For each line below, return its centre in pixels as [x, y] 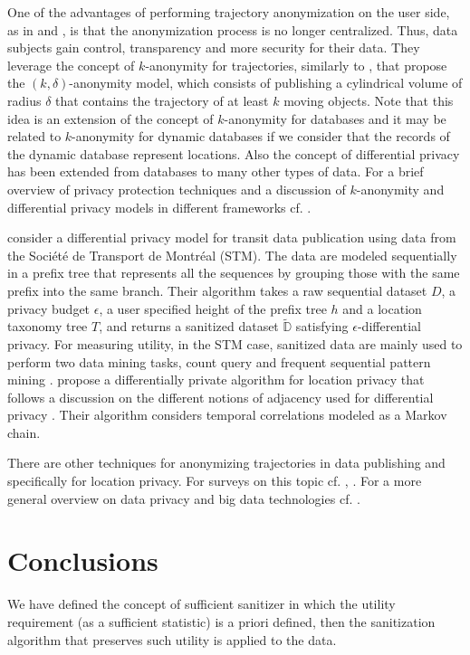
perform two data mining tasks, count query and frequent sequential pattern [219, 361]
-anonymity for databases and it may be [335, 118]
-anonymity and [400, 189]
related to [34, 136]
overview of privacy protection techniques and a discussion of [177, 189]
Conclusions [83, 560]
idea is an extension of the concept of [110, 118]
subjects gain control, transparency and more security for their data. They [214, 47]
